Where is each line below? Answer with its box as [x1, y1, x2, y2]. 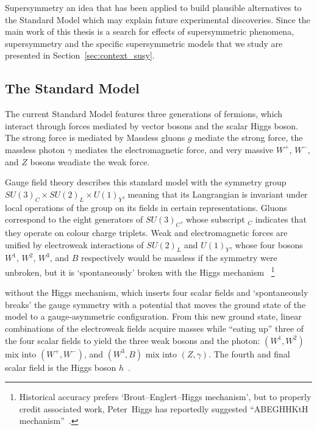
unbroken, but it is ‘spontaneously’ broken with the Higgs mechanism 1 [5, 263, 275, 278]
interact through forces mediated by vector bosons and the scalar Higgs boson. [5, 119, 298, 132]
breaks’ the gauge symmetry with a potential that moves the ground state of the [5, 298, 306, 310]
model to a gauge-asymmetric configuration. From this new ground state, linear [5, 310, 302, 323]
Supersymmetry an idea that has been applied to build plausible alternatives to [5, 1, 302, 13]
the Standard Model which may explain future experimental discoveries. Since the [5, 13, 310, 26]
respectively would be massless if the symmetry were [80, 251, 277, 264]
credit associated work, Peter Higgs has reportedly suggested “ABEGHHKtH [19, 402, 308, 415]
